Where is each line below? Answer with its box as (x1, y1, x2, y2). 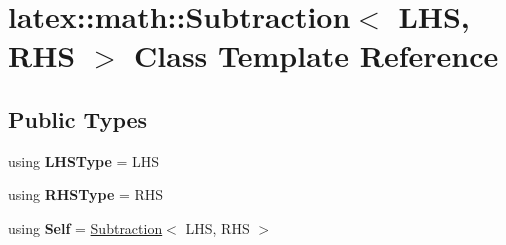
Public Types (8, 103, 148, 134)
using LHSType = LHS (8, 150, 160, 171)
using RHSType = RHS (8, 184, 164, 205)
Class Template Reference (134, 35, 499, 76)
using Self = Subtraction (8, 217, 163, 238)
